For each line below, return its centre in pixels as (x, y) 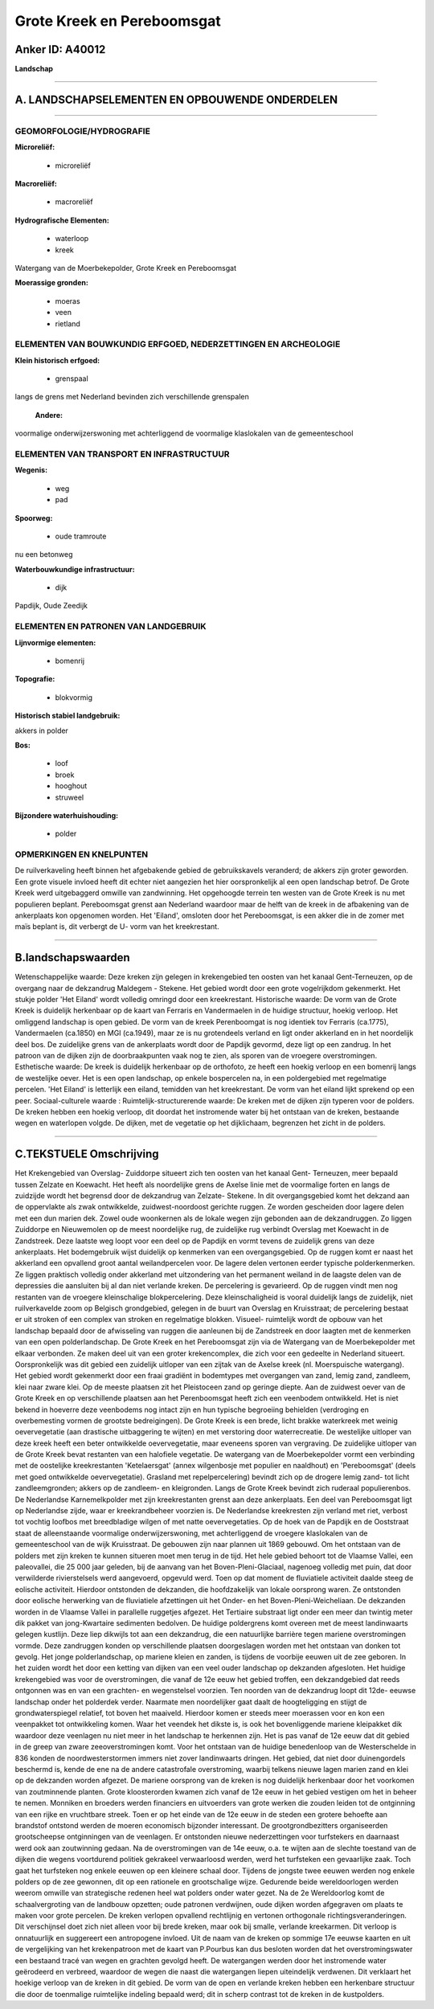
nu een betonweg (44, 554)
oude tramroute (81, 536)
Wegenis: (31, 470)
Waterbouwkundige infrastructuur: (75, 569)
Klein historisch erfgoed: (57, 360)
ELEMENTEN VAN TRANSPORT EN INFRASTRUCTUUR (122, 454)
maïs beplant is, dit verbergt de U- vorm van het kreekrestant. (117, 927)
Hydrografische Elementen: (62, 220)
